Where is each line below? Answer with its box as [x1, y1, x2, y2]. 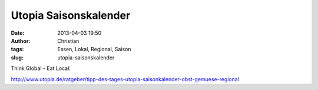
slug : [11, 54, 24, 61]
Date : [11, 29, 25, 36]
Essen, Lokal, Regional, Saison [57, 46, 131, 53]
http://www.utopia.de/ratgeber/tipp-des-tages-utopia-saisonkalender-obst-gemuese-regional [11, 75, 240, 82]
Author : [11, 37, 31, 44]
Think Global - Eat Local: [11, 65, 71, 72]
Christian [57, 37, 79, 44]
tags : [11, 46, 24, 53]
